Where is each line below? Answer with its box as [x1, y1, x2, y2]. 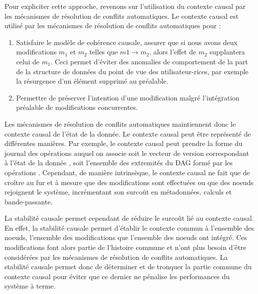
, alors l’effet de [149, 47, 196, 57]
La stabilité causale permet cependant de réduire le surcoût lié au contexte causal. [4, 213, 254, 223]
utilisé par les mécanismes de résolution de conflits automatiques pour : [4, 20, 221, 31]
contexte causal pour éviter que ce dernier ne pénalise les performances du [4, 271, 230, 281]
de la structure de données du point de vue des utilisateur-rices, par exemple [16, 66, 249, 76]
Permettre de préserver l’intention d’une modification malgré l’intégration [16, 92, 240, 102]
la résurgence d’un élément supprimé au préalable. [16, 76, 168, 86]
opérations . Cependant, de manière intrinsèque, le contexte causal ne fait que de [4, 167, 250, 177]
